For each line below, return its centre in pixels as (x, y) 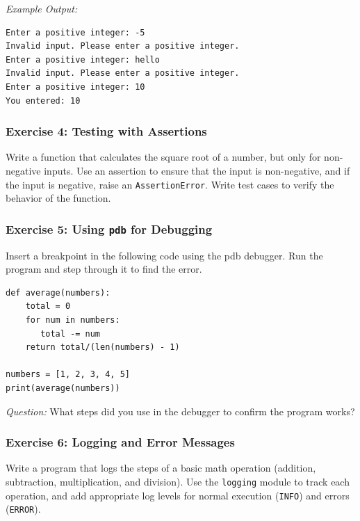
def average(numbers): (58, 292)
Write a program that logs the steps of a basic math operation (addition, (161, 468)
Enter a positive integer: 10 (75, 87)
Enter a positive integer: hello (83, 59)
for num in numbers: (73, 320)
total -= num (71, 334)
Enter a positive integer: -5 (75, 32)
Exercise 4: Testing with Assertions (106, 131)
